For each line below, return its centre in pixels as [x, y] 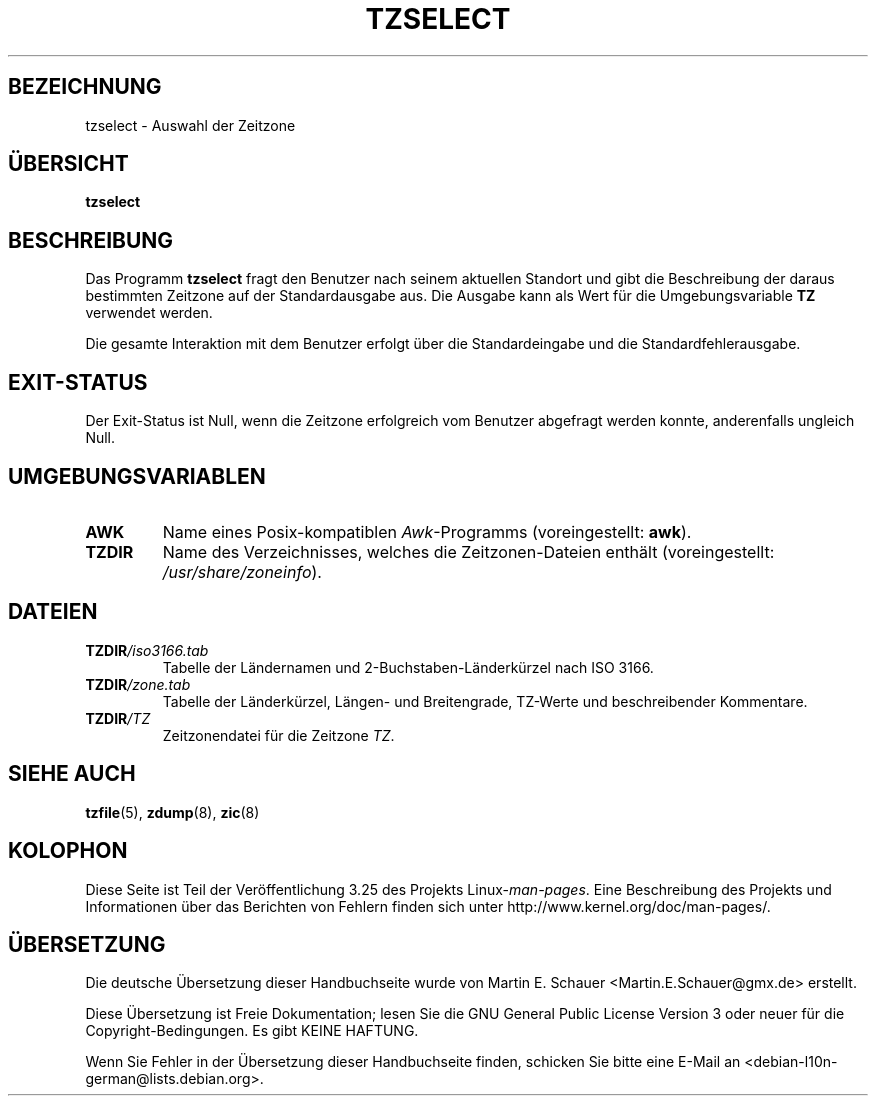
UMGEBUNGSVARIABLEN [137, 476]
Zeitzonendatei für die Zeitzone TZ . [278, 735]
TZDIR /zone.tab [138, 684]
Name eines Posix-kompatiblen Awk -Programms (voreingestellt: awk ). [427, 531]
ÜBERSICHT [68, 164]
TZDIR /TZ [118, 718]
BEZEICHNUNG [85, 87]
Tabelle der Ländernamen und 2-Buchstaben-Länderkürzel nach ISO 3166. [408, 667]
